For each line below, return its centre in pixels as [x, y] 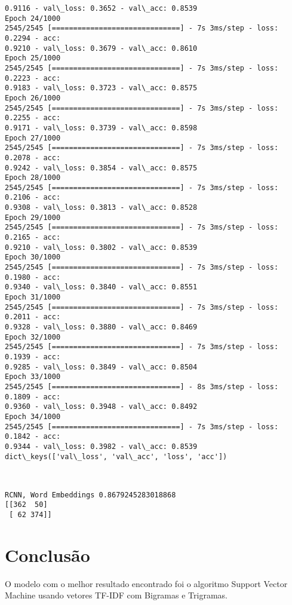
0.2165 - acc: [33, 238]
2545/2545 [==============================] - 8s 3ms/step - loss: [142, 386]
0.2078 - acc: [33, 158]
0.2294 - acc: [33, 38]
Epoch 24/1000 [33, 18]
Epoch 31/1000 [33, 297]
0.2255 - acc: [33, 118]
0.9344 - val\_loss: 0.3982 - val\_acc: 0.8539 [101, 446]
